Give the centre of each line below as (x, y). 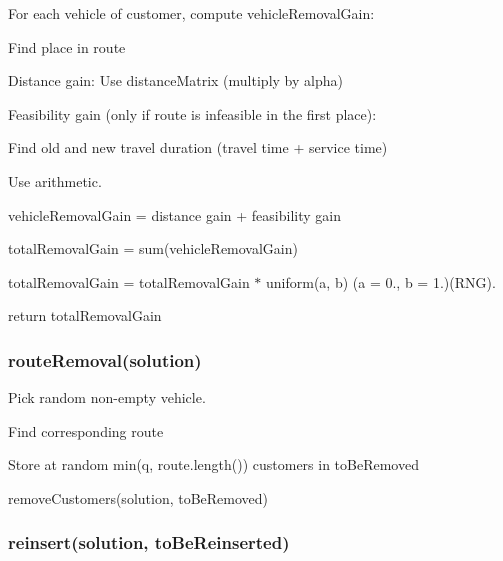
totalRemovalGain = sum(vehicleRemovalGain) (153, 248)
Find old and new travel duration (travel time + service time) (198, 147)
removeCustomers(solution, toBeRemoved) (138, 497)
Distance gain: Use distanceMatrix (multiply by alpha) (175, 80)
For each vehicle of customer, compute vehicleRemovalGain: (191, 13)
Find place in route (67, 46)
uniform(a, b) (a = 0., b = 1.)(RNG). (381, 281)
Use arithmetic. (55, 180)
